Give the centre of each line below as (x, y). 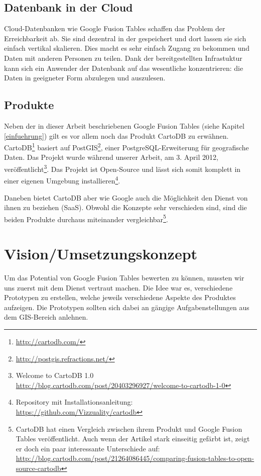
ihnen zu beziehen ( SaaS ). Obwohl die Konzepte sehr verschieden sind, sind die (125, 207)
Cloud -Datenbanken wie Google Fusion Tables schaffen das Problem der (115, 28)
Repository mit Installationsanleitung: (74, 402)
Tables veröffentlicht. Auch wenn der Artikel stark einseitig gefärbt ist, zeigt (133, 439)
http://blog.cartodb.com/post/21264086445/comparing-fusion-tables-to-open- (135, 458)
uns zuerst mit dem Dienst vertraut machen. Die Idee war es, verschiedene (118, 287)
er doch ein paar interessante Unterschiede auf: (88, 448)
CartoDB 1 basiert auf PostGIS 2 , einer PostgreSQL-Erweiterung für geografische (126, 147)
